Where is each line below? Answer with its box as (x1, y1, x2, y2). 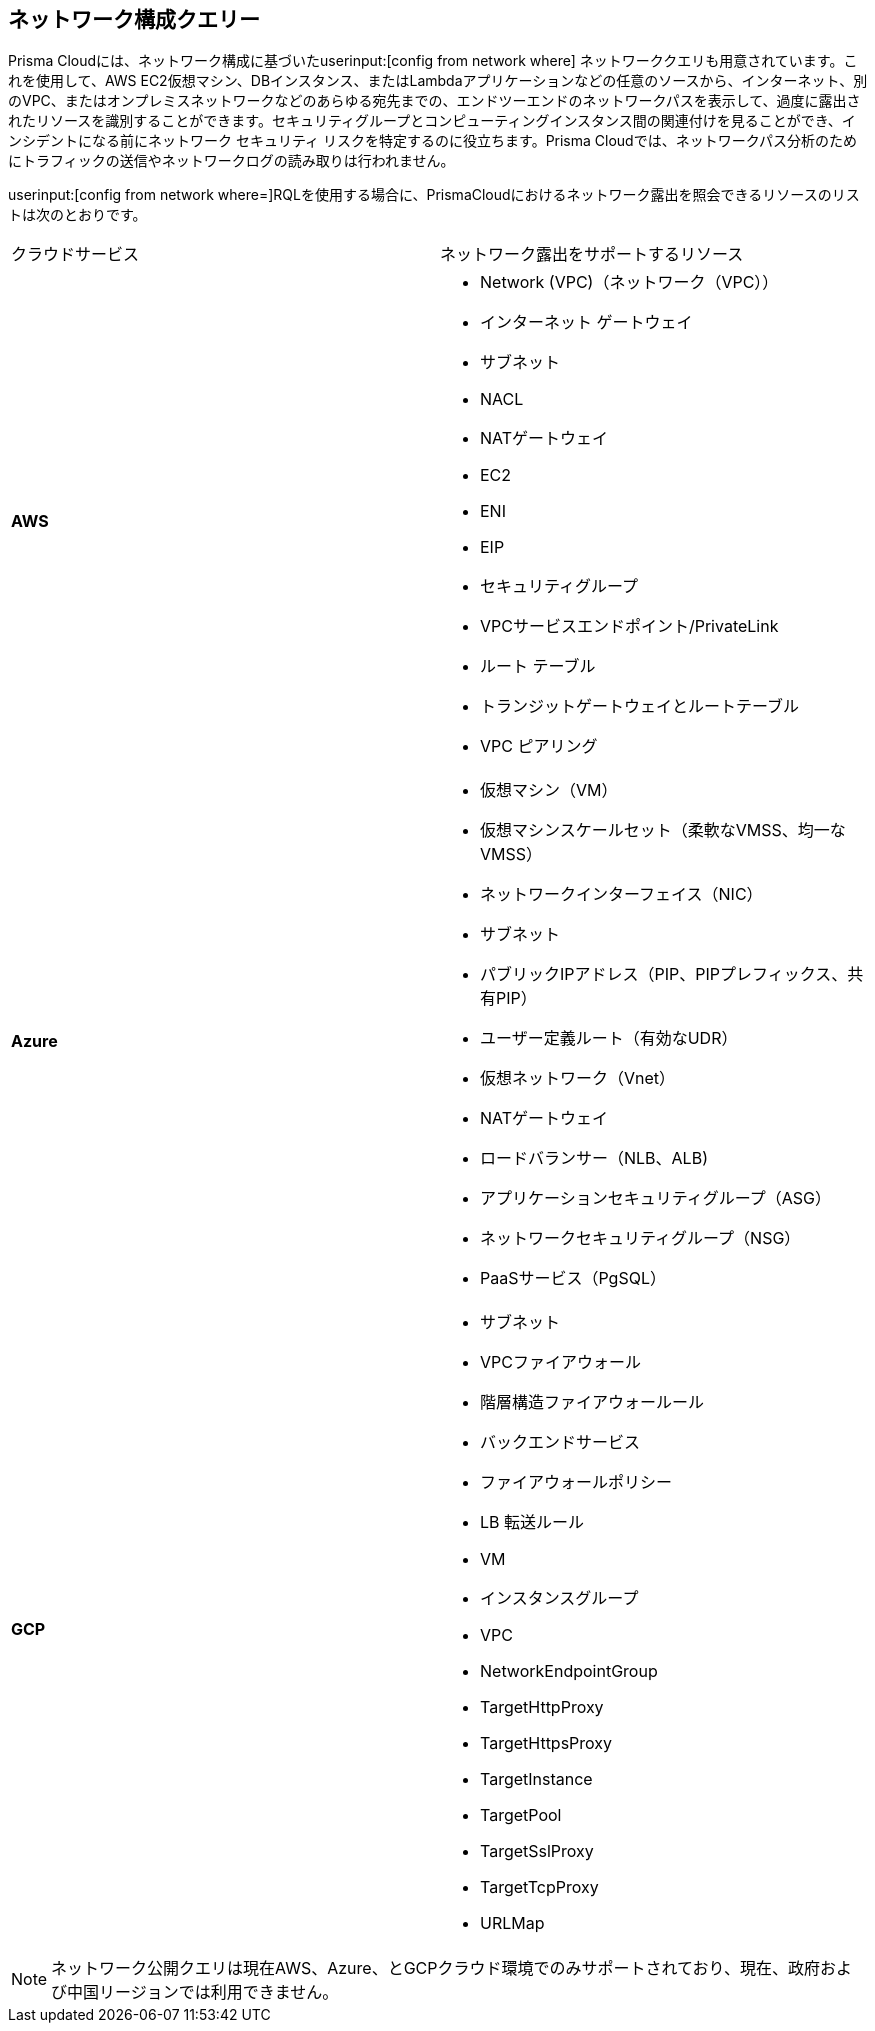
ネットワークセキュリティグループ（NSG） (480, 1228, 801, 1249)
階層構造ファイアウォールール (480, 1392, 705, 1413)
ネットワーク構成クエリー (8, 7, 260, 32)
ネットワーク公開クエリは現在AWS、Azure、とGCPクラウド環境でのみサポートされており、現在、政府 (51, 1958, 820, 1979)
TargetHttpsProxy (480, 1733, 613, 1754)
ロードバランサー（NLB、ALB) (480, 1148, 708, 1169)
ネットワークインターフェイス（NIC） (480, 884, 763, 905)
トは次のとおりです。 (8, 206, 147, 224)
